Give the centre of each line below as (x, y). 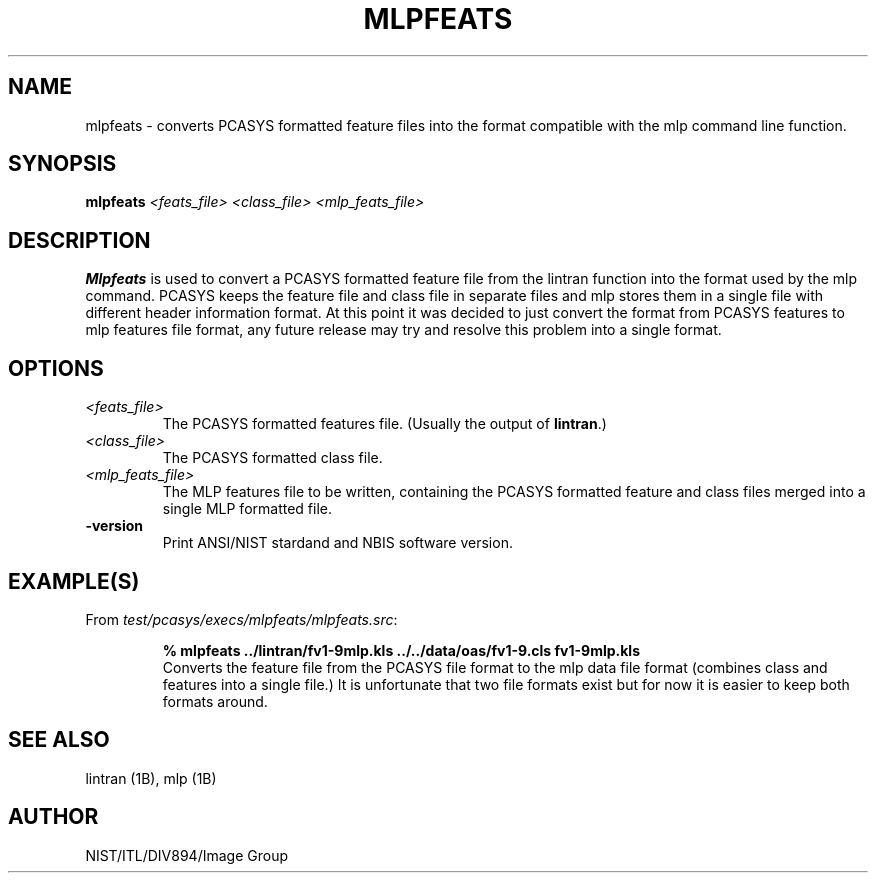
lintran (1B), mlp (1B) (151, 778)
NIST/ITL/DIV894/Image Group (186, 855)
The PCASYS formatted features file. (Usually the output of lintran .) (384, 424)
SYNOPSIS (62, 164)
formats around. (215, 701)
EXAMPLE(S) (74, 581)
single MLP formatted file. (247, 509)
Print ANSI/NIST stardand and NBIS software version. (337, 543)
